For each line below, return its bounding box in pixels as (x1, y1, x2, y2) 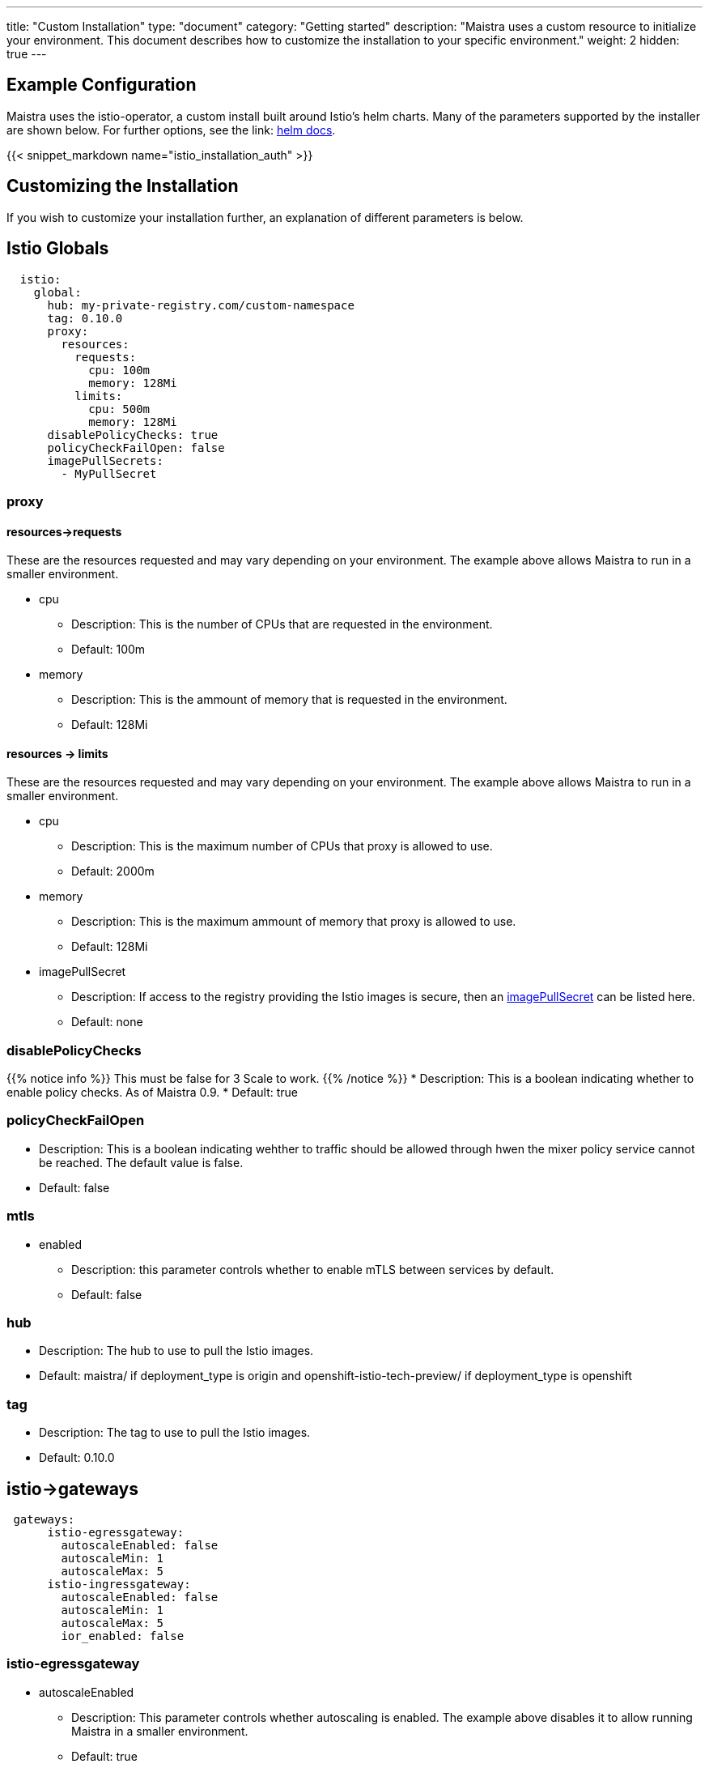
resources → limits (6, 746, 108, 760)
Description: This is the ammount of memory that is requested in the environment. (71, 692, 507, 707)
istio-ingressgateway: (47, 1577, 191, 1591)
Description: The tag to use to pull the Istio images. (39, 1425, 311, 1440)
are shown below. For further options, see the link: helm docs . (6, 122, 336, 137)
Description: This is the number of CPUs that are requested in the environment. (71, 617, 493, 632)
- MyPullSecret (61, 466, 157, 480)
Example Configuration (6, 75, 197, 96)
